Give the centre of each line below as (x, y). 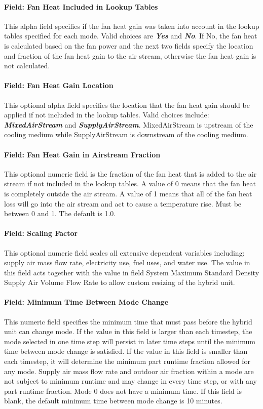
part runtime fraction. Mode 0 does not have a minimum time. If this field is (123, 391)
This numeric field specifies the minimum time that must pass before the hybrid (128, 321)
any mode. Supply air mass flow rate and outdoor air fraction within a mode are (129, 371)
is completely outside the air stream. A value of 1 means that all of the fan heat (128, 193)
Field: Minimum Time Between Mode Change (86, 302)
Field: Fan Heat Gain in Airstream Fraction (82, 154)
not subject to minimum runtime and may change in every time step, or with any (130, 381)
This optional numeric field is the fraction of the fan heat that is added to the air (130, 173)
